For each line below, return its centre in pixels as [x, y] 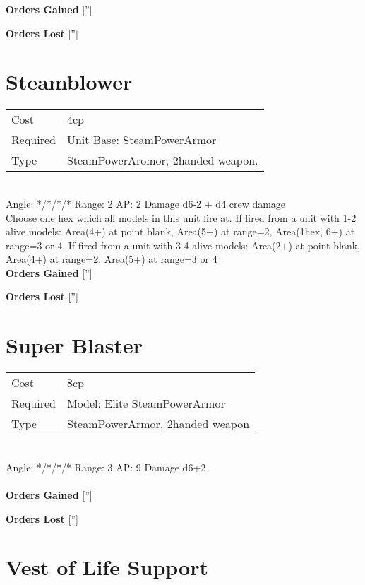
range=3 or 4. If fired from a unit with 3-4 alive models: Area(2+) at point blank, [183, 245]
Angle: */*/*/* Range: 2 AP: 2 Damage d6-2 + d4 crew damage [146, 203]
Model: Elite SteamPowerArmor [146, 403]
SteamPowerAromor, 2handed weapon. [162, 160]
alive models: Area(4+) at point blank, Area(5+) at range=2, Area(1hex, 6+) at [180, 231]
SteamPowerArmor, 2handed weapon [158, 424]
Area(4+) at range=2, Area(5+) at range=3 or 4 [112, 259]
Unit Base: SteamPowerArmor [142, 140]
